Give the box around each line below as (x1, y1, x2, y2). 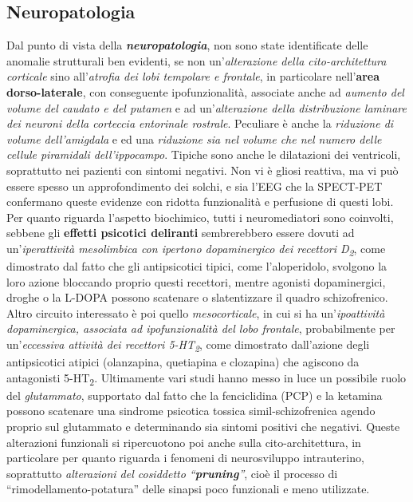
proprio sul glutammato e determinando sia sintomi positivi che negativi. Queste (6, 418, 400, 435)
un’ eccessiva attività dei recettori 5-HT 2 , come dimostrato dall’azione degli (6, 336, 370, 354)
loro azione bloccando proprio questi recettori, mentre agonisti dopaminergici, (6, 273, 386, 290)
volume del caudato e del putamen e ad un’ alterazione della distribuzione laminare (6, 99, 407, 116)
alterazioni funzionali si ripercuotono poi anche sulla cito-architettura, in (6, 433, 361, 450)
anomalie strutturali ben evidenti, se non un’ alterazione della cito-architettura (6, 52, 387, 69)
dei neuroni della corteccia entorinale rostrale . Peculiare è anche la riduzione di (6, 115, 394, 132)
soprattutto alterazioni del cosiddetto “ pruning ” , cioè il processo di (6, 464, 338, 481)
